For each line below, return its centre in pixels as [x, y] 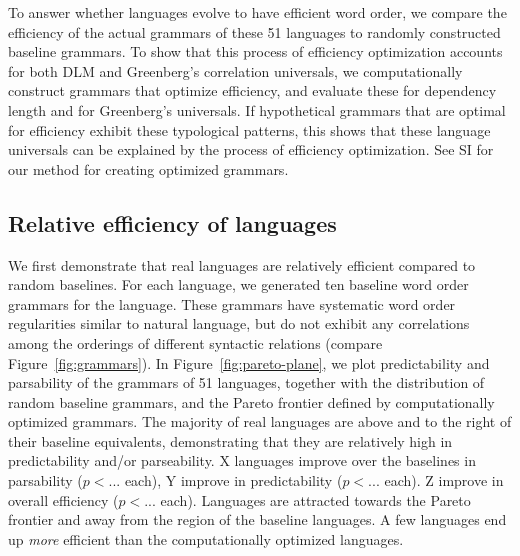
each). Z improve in [444, 480]
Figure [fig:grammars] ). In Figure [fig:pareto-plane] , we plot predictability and [249, 362]
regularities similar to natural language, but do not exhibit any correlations [239, 323]
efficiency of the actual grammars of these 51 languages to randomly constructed [254, 31]
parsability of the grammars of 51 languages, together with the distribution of [246, 382]
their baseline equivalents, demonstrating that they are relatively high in [230, 440]
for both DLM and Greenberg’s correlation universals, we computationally [235, 70]
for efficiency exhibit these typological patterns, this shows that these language [249, 129]
